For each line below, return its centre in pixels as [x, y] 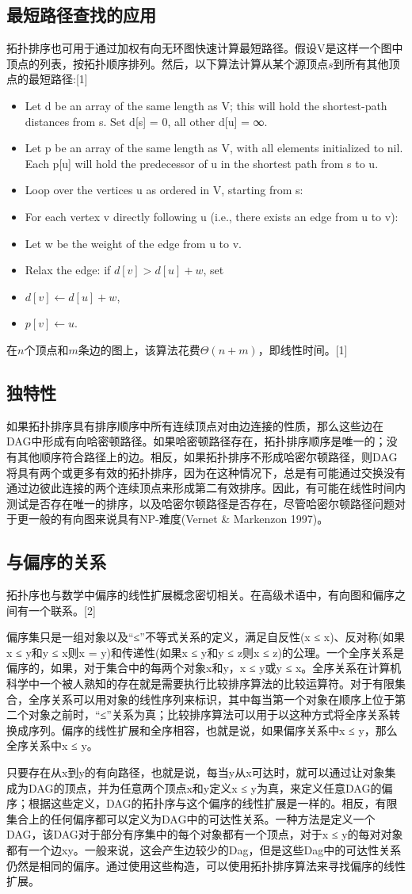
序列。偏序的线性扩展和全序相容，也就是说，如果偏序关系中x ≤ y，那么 [213, 730]
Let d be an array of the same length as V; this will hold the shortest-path [206, 105]
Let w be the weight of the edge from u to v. [133, 243]
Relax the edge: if [68, 270]
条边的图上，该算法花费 [139, 349]
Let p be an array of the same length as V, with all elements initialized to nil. [214, 148]
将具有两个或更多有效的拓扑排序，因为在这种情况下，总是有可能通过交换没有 [206, 472]
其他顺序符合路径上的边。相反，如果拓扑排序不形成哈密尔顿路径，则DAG [207, 456]
